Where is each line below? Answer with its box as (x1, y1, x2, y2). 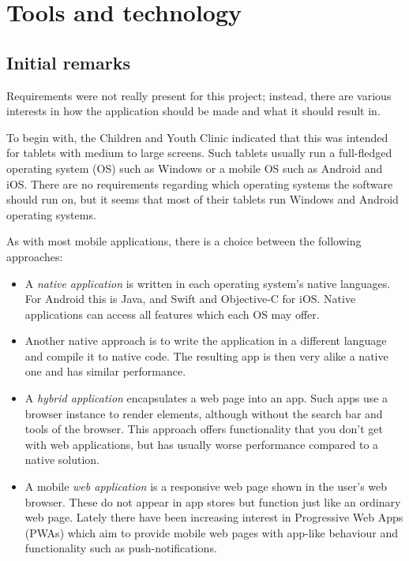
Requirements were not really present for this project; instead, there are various (6, 87, 392, 103)
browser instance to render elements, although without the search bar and (24, 405, 383, 421)
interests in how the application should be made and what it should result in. (6, 103, 381, 119)
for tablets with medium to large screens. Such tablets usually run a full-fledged (6, 144, 392, 161)
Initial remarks (6, 50, 130, 74)
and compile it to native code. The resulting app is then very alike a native (24, 347, 388, 364)
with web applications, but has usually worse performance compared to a (24, 436, 379, 452)
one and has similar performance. (24, 363, 186, 380)
